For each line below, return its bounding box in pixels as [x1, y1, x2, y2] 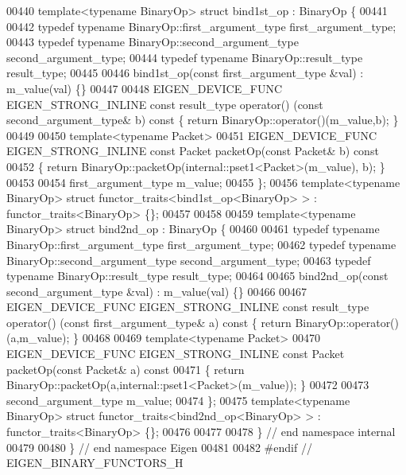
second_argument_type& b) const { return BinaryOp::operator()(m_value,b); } [6, 111, 399, 128]
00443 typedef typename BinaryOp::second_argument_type [6, 33, 299, 50]
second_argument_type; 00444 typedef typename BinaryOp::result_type [6, 49, 363, 65]
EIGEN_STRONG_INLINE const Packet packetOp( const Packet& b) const [6, 142, 379, 159]
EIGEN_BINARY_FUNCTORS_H [6, 454, 184, 471]
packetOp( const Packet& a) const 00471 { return [6, 360, 245, 377]
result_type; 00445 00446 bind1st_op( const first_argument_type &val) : [6, 64, 364, 81]
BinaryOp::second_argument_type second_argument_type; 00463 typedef [6, 251, 371, 268]
